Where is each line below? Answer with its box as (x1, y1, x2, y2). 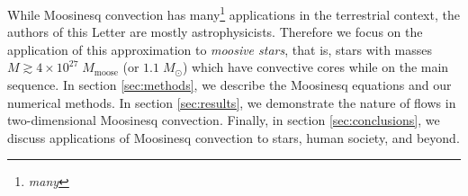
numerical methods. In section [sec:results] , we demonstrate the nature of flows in (7, 93, 456, 111)
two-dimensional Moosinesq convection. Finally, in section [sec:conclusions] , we (7, 111, 440, 129)
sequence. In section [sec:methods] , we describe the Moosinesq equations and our (7, 76, 452, 94)
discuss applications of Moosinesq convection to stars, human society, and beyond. (7, 128, 460, 147)
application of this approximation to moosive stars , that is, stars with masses (7, 40, 433, 58)
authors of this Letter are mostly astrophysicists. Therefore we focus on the (7, 22, 423, 41)
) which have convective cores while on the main (182, 58, 449, 76)
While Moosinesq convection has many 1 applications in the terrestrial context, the (7, 3, 460, 23)
